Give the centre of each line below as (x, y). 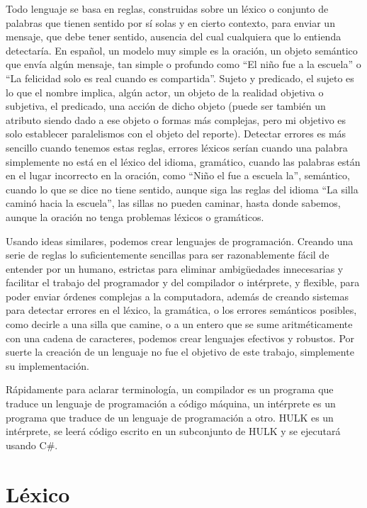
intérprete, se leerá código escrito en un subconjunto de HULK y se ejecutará (173, 431)
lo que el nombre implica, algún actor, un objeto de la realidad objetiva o (165, 92)
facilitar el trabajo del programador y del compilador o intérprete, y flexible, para (183, 282)
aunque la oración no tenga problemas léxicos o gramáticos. (135, 216)
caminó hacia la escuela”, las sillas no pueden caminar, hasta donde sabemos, (173, 203)
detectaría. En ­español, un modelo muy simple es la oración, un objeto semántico (182, 50)
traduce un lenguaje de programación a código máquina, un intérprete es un (171, 403)
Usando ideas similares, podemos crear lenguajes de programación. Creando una (180, 241)
